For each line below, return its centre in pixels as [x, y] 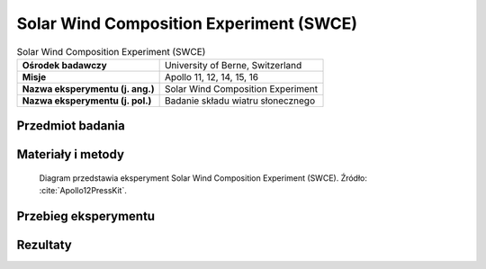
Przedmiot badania [71, 126]
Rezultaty [44, 245]
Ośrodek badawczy [64, 65]
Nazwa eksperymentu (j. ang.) [88, 88]
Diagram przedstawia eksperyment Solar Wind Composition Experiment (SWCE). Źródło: [203, 178]
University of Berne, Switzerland [233, 65]
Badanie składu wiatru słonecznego [239, 101]
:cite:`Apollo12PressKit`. [83, 191]
